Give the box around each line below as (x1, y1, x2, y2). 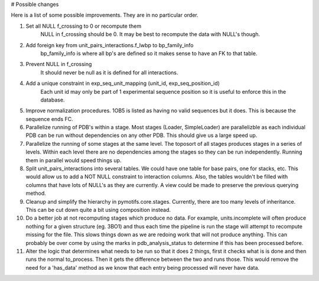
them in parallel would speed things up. (25, 156, 122, 164)
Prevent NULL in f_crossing (25, 61, 92, 68)
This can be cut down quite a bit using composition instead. (25, 206, 171, 213)
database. (40, 96, 65, 103)
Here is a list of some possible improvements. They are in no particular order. (11, 12, 198, 19)
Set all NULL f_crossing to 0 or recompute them (25, 22, 142, 30)
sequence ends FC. (25, 115, 73, 122)
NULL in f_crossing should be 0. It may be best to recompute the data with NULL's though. (40, 31, 260, 38)
